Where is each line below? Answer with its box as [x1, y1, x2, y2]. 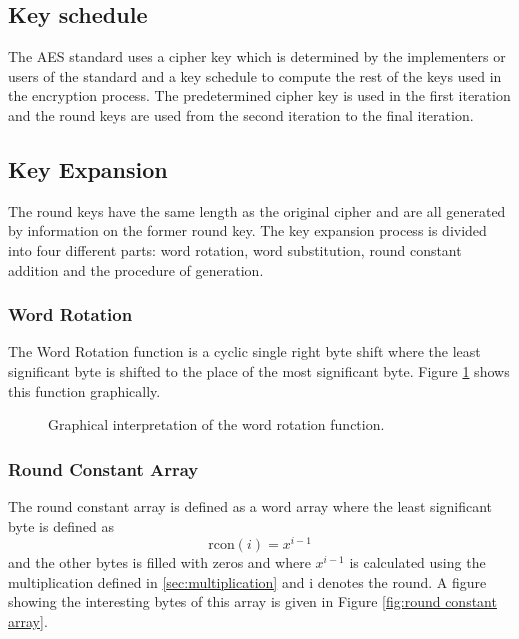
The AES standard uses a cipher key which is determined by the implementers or [8, 46, 506, 67]
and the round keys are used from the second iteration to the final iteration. [8, 104, 474, 125]
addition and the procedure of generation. [8, 259, 264, 280]
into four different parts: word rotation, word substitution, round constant [8, 239, 462, 260]
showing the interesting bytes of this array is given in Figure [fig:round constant [8, 591, 497, 612]
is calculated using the [349, 552, 486, 573]
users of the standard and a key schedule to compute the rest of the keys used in [8, 65, 502, 86]
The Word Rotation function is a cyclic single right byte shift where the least [8, 341, 481, 362]
